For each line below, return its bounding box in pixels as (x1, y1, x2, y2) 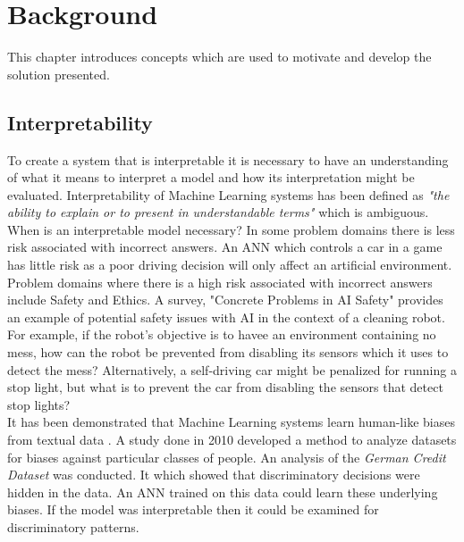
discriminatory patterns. (7, 517, 139, 536)
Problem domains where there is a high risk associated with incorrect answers (7, 272, 433, 291)
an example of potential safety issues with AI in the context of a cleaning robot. (7, 307, 445, 326)
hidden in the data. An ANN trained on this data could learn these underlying (7, 482, 438, 501)
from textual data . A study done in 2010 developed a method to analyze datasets (7, 430, 457, 449)
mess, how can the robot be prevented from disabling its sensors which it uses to (7, 343, 449, 362)
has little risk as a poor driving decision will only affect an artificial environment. (7, 255, 452, 274)
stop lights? (7, 395, 71, 413)
